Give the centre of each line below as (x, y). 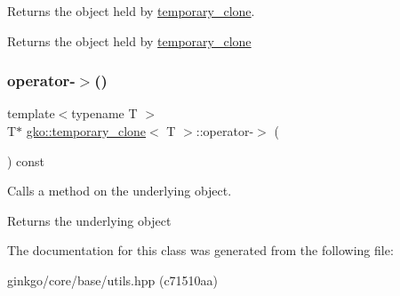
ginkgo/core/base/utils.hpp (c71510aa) (113, 280)
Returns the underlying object (89, 220)
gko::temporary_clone (86, 131)
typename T (104, 113)
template (31, 113)
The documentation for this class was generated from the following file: (200, 250)
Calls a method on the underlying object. (120, 191)
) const (26, 160)
